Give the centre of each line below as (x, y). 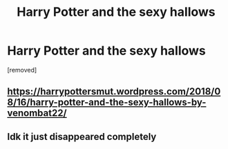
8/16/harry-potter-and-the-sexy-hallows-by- (107, 102)
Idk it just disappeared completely (82, 136)
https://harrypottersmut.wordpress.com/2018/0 (114, 91)
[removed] (22, 70)
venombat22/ (37, 113)
